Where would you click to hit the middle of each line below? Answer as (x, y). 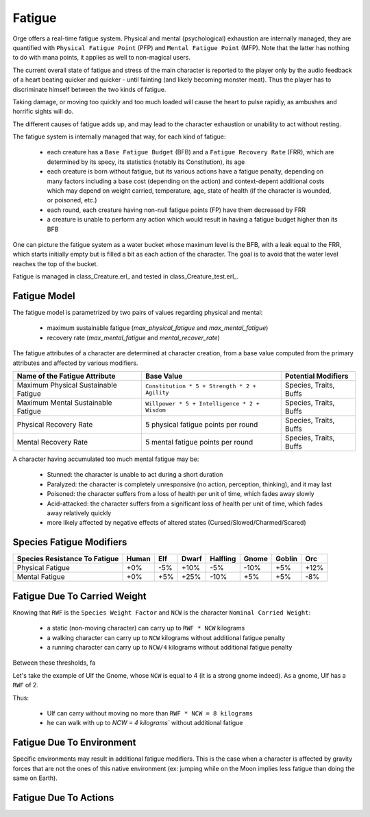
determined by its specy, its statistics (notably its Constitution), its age (146, 162)
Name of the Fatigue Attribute (66, 376)
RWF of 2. (26, 685)
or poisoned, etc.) (72, 200)
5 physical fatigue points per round (201, 424)
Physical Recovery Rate (55, 424)
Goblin (286, 559)
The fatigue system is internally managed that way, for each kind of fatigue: (119, 137)
